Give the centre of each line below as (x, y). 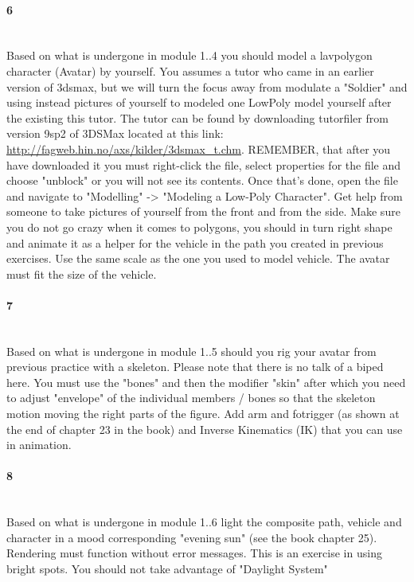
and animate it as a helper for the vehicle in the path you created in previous (195, 242)
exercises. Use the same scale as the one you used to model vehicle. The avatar (198, 258)
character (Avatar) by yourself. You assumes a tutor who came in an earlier (190, 70)
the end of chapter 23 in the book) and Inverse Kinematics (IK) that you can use (205, 429)
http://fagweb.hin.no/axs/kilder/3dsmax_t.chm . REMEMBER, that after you (199, 148)
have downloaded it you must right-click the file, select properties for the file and (204, 164)
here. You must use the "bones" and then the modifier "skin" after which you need (206, 382)
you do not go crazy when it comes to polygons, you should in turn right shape (199, 227)
